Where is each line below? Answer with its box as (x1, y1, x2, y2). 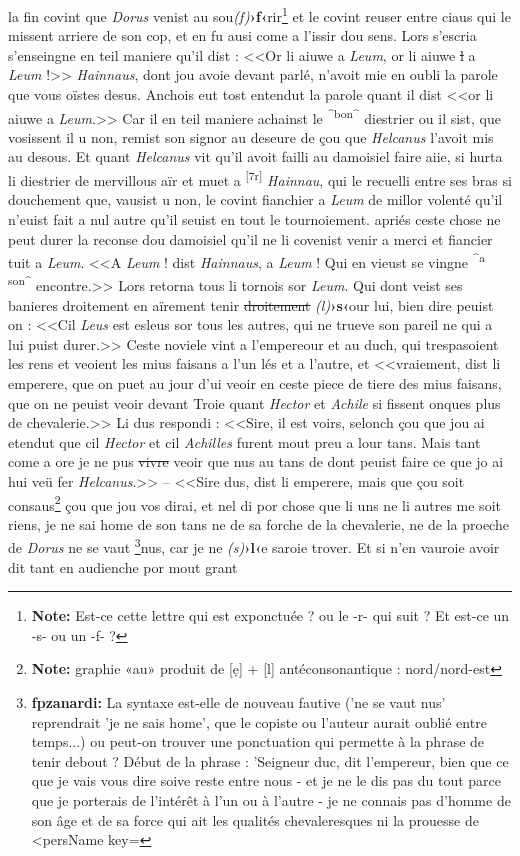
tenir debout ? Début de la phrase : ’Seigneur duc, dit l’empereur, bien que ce (31, 750, 509, 771)
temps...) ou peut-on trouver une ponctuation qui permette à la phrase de (31, 731, 485, 752)
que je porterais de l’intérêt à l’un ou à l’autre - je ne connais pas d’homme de (31, 789, 511, 810)
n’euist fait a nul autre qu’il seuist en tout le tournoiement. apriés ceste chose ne (8, 208, 501, 229)
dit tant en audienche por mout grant (8, 556, 238, 577)
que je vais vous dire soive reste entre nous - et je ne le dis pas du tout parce (31, 770, 502, 791)
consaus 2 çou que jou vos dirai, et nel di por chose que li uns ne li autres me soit (8, 491, 501, 515)
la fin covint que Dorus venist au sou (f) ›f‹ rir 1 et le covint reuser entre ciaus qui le (8, 3, 511, 26)
